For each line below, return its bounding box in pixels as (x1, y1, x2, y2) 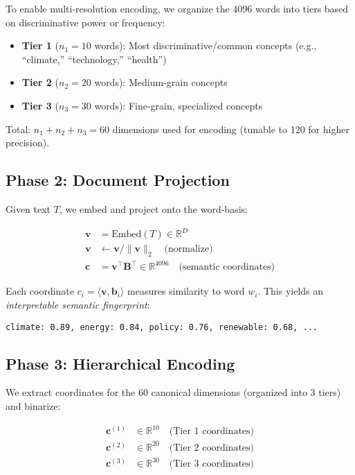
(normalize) (164, 244, 213, 254)
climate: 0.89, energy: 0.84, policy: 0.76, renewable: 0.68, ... (6, 322, 318, 332)
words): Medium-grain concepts (94, 75, 228, 89)
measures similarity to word (127, 284, 245, 298)
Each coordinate (6, 284, 75, 298)
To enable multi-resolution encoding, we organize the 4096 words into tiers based (6, 1, 349, 15)
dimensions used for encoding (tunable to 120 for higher (112, 121, 349, 136)
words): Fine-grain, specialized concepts (94, 98, 263, 112)
